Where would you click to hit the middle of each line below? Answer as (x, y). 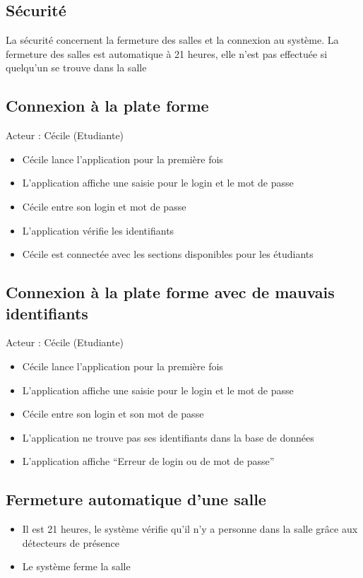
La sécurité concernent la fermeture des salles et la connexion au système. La (172, 40)
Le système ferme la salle (76, 566)
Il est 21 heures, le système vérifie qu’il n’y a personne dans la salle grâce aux (190, 529)
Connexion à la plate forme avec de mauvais (170, 292)
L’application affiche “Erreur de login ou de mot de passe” (148, 461)
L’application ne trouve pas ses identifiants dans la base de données (168, 437)
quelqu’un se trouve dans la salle (76, 67)
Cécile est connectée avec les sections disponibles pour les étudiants (168, 254)
